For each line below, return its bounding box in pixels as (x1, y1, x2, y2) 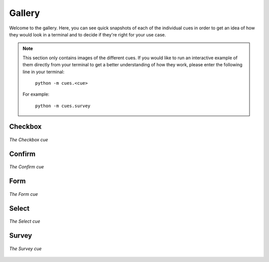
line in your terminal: (22, 69, 65, 75)
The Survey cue (9, 246, 42, 252)
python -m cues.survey (35, 103, 91, 109)
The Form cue (9, 191, 38, 197)
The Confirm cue (9, 164, 44, 170)
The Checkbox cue (9, 137, 48, 143)
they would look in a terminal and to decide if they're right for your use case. (9, 31, 166, 37)
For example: (22, 91, 50, 97)
